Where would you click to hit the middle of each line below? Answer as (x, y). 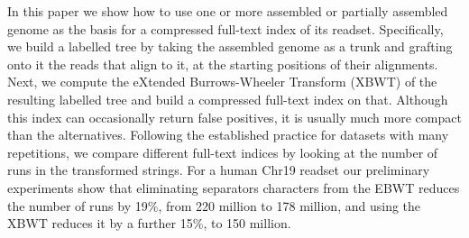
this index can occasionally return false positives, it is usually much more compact (234, 117)
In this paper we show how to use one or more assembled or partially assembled (228, 11)
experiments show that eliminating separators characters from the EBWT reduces (234, 187)
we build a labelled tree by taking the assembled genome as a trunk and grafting (230, 46)
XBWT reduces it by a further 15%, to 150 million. (149, 223)
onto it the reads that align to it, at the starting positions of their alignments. (223, 64)
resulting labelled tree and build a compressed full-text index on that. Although (228, 99)
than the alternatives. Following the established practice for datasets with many (228, 135)
